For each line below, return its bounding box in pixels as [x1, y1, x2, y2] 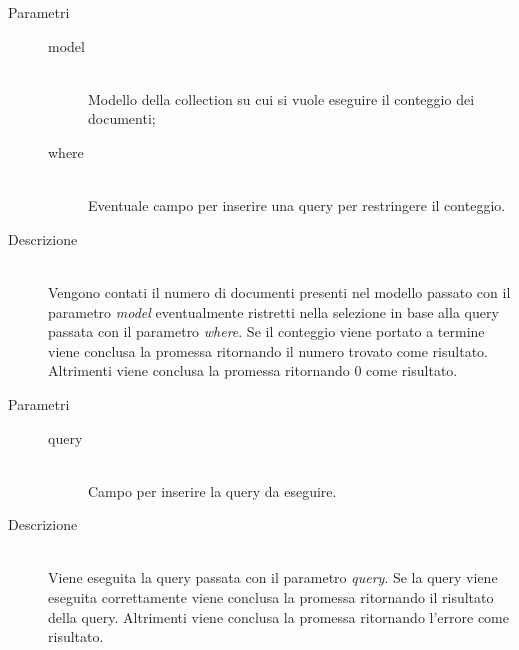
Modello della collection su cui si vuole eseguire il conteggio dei [88, 88, 475, 109]
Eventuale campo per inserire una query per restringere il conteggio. [88, 195, 506, 216]
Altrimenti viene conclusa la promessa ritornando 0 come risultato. [48, 360, 458, 381]
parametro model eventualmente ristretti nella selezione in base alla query [48, 301, 499, 322]
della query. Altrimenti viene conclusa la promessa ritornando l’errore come [48, 606, 509, 627]
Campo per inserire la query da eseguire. [88, 480, 337, 501]
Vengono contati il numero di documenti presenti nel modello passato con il [48, 281, 511, 302]
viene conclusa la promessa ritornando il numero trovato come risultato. [48, 340, 488, 361]
